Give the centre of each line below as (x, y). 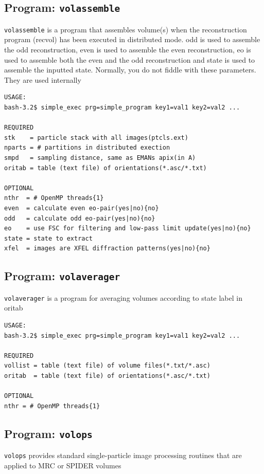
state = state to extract (48, 238)
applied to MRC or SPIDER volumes (63, 465)
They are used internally (43, 79)
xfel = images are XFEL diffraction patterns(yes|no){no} (107, 249)
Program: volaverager (62, 276)
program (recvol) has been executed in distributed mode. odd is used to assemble (132, 39)
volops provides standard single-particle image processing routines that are (123, 455)
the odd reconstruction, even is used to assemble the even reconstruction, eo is (128, 50)
